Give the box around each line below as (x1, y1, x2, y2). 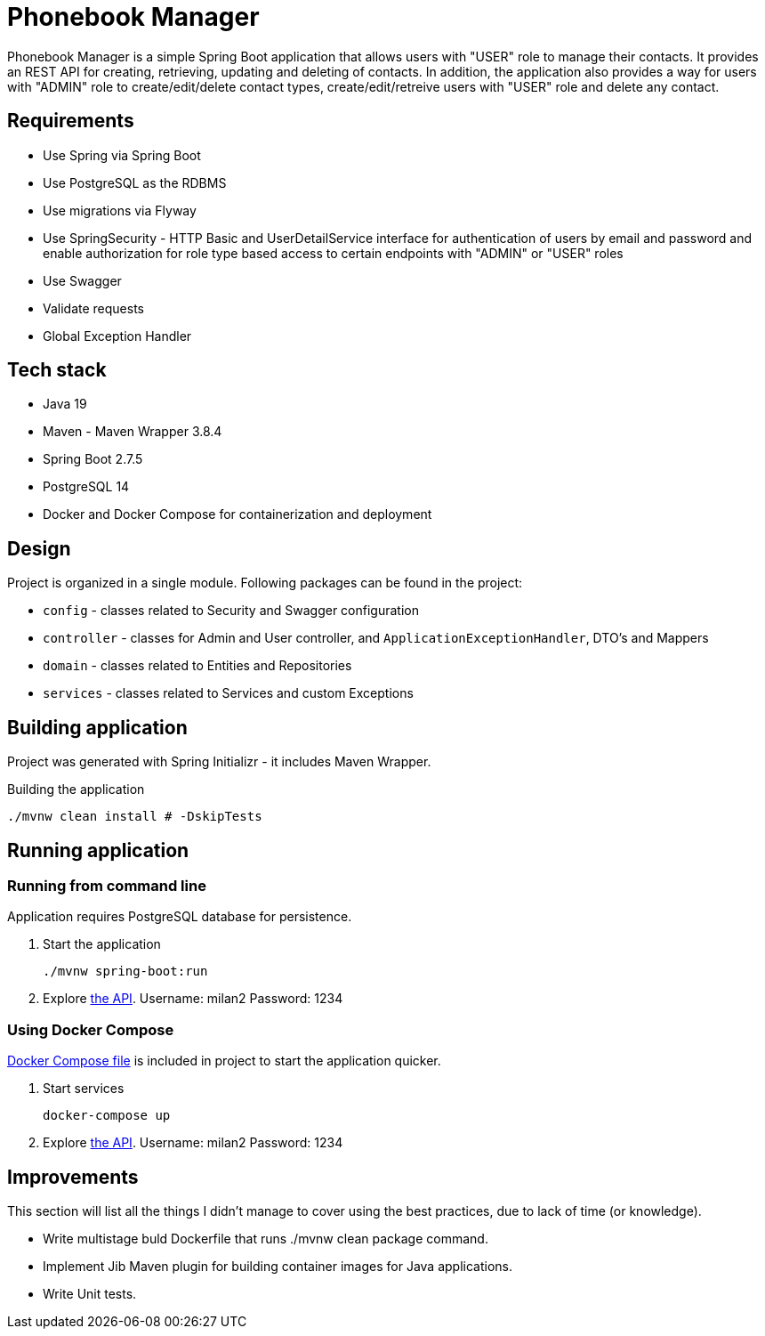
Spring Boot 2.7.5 (43, 451, 143, 467)
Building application (7, 716, 188, 739)
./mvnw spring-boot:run (43, 964, 208, 979)
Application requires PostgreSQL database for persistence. (7, 909, 352, 925)
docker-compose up (43, 1108, 171, 1123)
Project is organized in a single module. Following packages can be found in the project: (7, 575, 523, 591)
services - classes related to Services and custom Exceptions (43, 685, 414, 701)
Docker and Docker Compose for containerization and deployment (43, 506, 432, 522)
